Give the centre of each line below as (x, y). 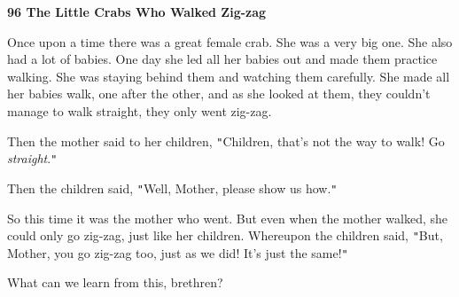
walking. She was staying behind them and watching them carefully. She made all (229, 76)
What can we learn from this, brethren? (115, 282)
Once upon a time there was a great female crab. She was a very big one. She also (230, 41)
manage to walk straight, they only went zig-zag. (140, 110)
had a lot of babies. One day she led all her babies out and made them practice (222, 59)
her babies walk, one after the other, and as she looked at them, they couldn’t (219, 94)
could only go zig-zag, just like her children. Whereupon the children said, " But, (225, 235)
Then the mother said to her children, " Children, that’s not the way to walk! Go (226, 141)
